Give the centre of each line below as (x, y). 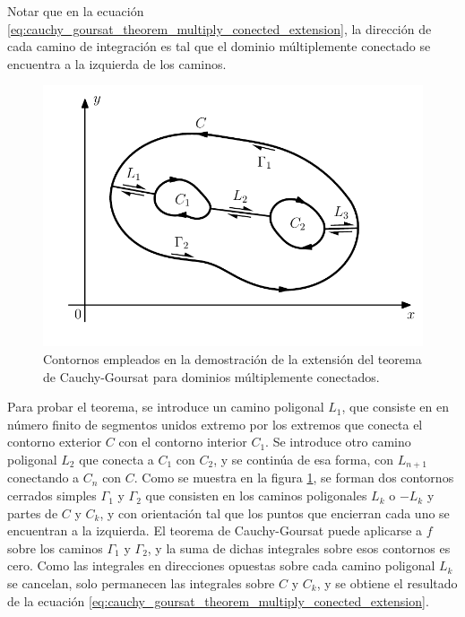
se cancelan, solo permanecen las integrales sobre (141, 583)
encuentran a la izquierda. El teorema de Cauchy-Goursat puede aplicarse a (215, 530)
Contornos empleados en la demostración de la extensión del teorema (232, 359)
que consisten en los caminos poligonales (256, 495)
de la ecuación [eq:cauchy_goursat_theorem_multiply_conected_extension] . (218, 600)
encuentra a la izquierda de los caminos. (117, 63)
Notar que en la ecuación (76, 11)
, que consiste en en (396, 407)
